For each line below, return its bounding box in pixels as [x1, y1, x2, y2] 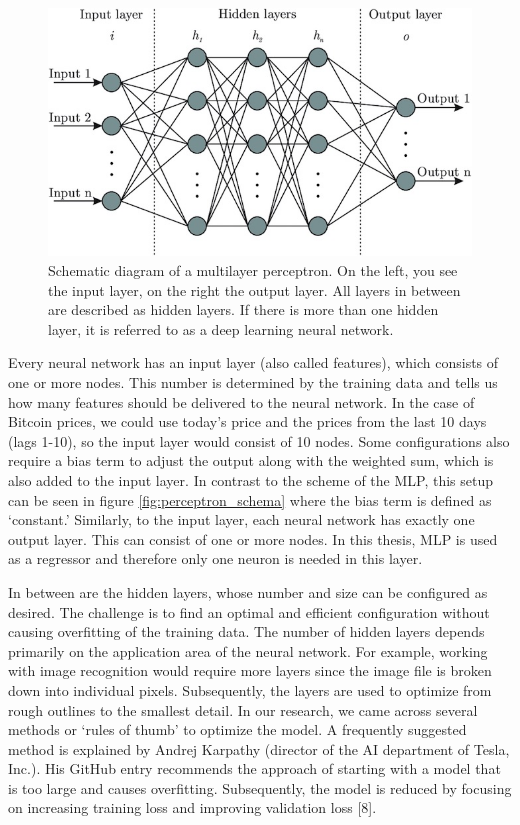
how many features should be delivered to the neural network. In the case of [8, 391, 475, 412]
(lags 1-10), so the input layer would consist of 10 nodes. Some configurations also [8, 430, 510, 451]
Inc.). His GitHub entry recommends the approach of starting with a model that [8, 758, 501, 779]
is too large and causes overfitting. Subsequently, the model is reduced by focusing [8, 777, 512, 798]
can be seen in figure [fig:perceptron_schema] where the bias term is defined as [8, 489, 492, 510]
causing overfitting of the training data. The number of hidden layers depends [8, 621, 485, 642]
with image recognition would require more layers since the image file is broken [8, 660, 492, 681]
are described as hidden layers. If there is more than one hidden [48, 299, 439, 320]
